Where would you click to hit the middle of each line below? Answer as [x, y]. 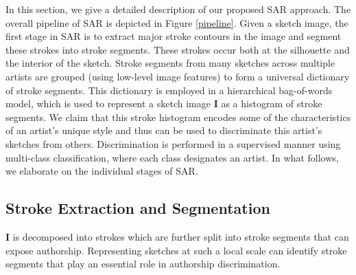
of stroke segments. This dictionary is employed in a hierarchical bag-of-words [169, 90]
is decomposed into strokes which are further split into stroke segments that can [181, 236]
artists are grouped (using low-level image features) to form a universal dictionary [178, 76]
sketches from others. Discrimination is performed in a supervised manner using [173, 143]
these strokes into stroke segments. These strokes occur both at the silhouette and [178, 49]
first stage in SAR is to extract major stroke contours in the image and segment [174, 36]
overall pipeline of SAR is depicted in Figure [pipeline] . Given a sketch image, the [177, 22]
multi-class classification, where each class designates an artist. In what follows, [172, 157]
